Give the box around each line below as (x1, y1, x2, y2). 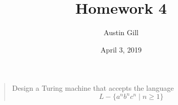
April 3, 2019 (101, 44, 142, 55)
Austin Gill (104, 27, 139, 38)
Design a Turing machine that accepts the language (12, 83, 174, 93)
